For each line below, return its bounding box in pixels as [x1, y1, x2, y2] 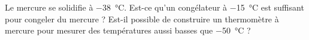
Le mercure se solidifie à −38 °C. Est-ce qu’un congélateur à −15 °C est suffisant [5, 1, 304, 13]
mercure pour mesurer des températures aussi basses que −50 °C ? [5, 24, 251, 36]
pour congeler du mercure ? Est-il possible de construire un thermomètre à [5, 12, 279, 25]
